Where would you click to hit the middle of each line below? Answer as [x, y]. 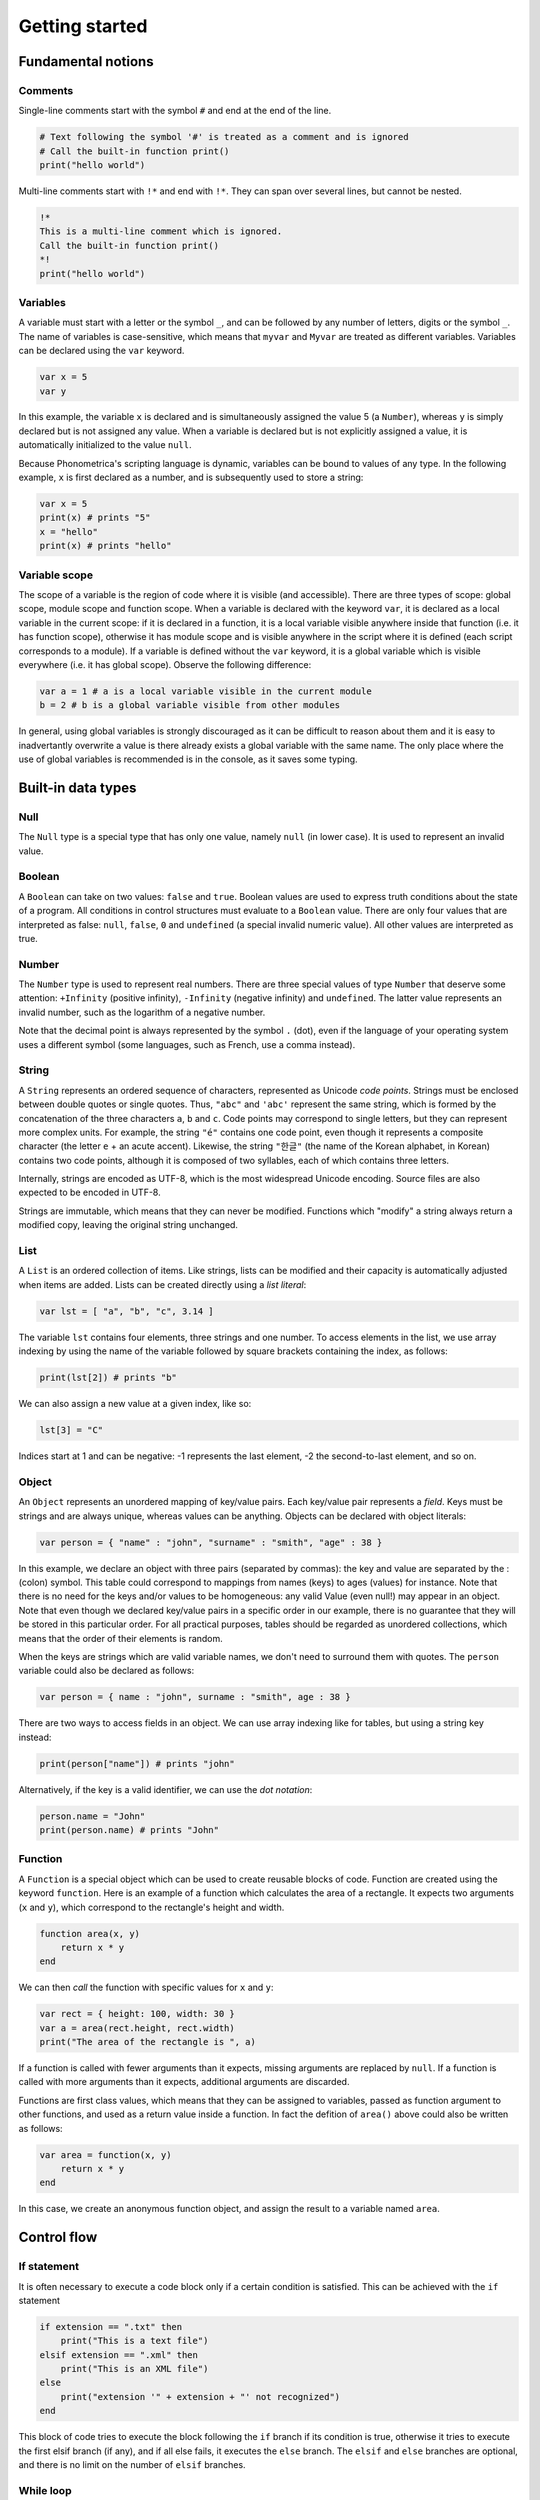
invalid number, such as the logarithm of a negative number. [142, 1012]
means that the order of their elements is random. [121, 1638]
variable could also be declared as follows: [106, 1671]
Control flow [58, 2237]
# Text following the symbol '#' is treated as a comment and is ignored [224, 137]
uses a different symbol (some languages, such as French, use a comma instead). [187, 1044]
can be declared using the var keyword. [101, 351]
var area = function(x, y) [105, 2154]
